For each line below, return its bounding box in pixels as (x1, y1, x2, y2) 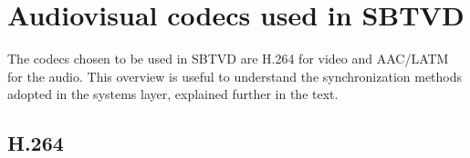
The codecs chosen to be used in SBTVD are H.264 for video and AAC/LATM (7, 49, 449, 68)
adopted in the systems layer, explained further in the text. (7, 84, 339, 104)
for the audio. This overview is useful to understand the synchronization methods (7, 66, 463, 85)
